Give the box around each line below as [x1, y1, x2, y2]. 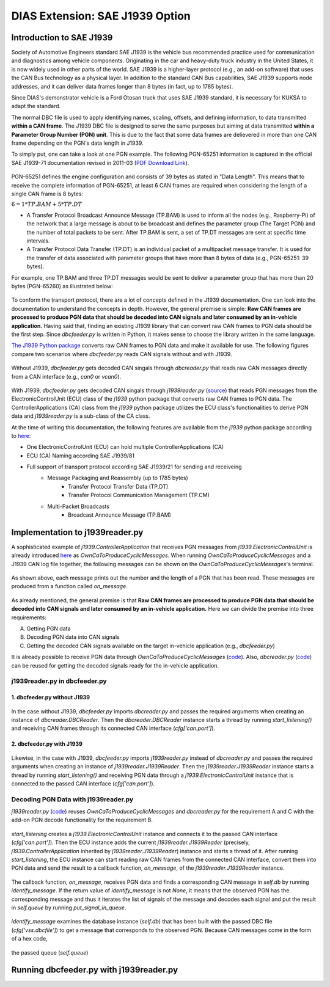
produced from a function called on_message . [11, 583, 128, 590]
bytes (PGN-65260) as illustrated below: [11, 283, 113, 290]
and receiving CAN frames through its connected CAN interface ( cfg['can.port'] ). [11, 724, 216, 732]
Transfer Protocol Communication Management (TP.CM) [68, 492, 210, 499]
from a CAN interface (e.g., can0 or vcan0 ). [11, 373, 122, 380]
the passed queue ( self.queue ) [11, 949, 89, 956]
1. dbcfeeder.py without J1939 [11, 694, 90, 701]
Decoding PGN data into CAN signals [26, 633, 120, 641]
